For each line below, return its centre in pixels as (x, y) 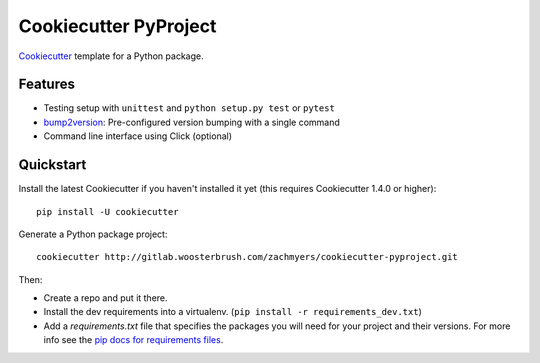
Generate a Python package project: (93, 234)
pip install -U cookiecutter (107, 211)
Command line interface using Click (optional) (138, 136)
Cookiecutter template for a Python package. (111, 56)
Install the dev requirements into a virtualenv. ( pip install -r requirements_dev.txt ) (232, 312)
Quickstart (52, 165)
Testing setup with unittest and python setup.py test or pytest (189, 108)
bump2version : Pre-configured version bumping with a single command (191, 122)
